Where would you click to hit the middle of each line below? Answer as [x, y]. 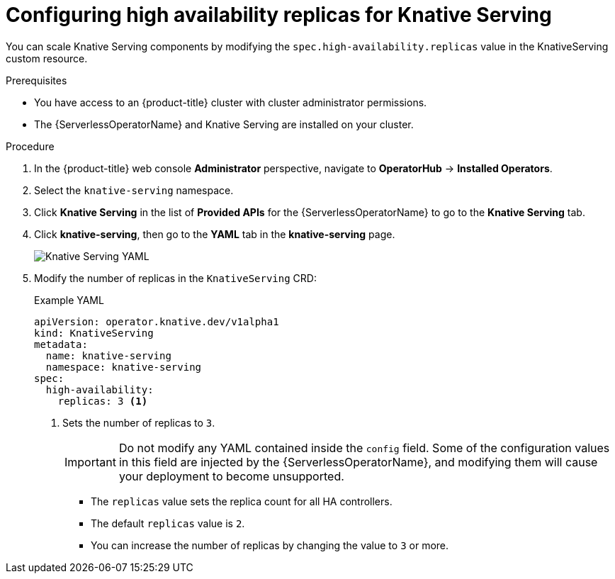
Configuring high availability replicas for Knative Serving [279, 15]
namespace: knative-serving [124, 367]
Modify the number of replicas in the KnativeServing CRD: [175, 278]
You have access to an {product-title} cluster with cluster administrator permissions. [231, 102]
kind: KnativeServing [94, 333]
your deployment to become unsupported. [231, 476]
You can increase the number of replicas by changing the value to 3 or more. [270, 545]
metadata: [61, 344]
